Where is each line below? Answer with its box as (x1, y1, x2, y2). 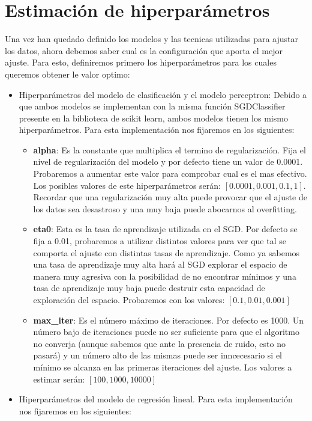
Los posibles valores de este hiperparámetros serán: (33, 179, 221, 191)
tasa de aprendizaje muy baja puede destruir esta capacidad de (33, 281, 265, 294)
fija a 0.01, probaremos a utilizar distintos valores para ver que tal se (33, 235, 286, 247)
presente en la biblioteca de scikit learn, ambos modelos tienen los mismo (19, 111, 288, 124)
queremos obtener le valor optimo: (5, 67, 130, 80)
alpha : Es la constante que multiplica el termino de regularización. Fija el (33, 143, 306, 156)
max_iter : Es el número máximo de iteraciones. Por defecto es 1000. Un (33, 313, 304, 326)
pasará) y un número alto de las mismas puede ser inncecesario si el (33, 349, 283, 361)
